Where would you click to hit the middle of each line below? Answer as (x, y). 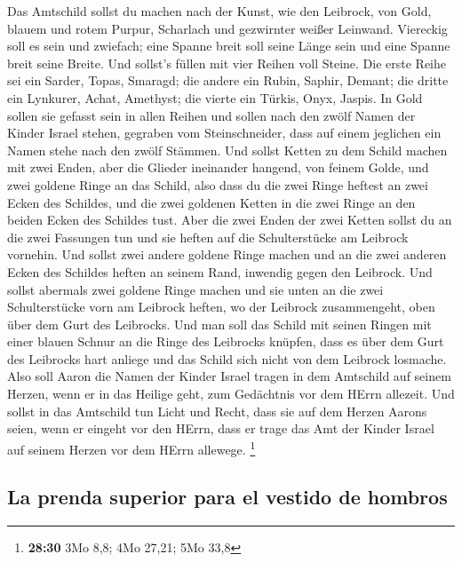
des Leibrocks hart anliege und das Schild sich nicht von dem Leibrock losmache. (227, 358)
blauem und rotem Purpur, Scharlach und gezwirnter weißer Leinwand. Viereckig (227, 28)
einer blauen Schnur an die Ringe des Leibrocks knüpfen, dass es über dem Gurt (226, 341)
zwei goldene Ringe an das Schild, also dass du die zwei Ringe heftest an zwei (218, 184)
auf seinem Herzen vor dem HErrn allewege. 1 (131, 447)
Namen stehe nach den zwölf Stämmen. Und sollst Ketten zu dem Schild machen (227, 150)
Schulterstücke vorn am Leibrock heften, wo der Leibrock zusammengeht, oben (221, 307)
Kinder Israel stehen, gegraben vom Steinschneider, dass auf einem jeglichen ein (224, 133)
